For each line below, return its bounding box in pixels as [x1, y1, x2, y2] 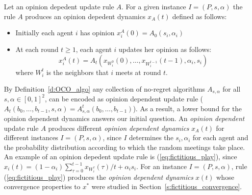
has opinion [80, 27, 115, 38]
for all [223, 83, 241, 94]
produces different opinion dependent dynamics [48, 122, 189, 133]
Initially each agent [15, 27, 74, 38]
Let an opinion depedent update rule [4, 1, 114, 11]
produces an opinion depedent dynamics [25, 11, 146, 21]
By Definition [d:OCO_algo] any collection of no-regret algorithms [4, 83, 205, 94]
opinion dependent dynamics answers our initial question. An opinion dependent [4, 113, 245, 123]
